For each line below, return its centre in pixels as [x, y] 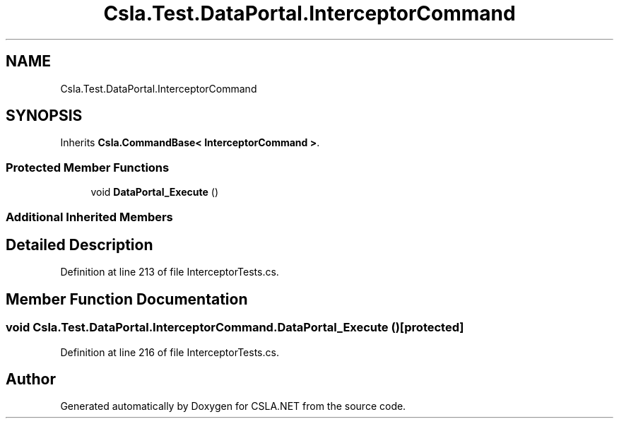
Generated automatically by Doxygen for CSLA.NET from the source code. [233, 406]
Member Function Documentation [127, 299]
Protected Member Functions [88, 167]
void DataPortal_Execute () [154, 192]
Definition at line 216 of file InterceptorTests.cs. [170, 352]
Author [31, 379]
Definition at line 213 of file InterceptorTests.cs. [170, 272]
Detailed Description [79, 245]
